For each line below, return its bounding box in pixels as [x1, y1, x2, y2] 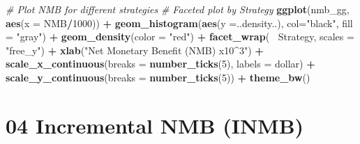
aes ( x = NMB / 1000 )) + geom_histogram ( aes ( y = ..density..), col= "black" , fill [6, 15, 353, 30]
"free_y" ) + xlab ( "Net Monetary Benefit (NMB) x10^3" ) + [6, 42, 264, 57]
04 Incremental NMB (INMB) [6, 111, 304, 139]
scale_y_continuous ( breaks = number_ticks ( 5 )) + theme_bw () [6, 70, 310, 84]
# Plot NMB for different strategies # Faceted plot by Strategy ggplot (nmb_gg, [6, 2, 350, 16]
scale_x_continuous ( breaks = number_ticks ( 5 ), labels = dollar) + [6, 56, 315, 71]
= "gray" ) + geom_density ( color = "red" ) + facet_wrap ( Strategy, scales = [6, 29, 354, 44]
